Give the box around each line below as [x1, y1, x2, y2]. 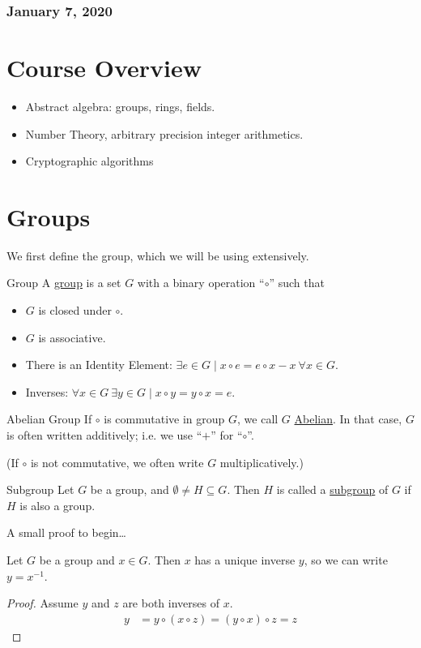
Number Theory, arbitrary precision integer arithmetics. [25, 125, 304, 142]
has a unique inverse [194, 551, 296, 568]
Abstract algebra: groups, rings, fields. [25, 97, 215, 114]
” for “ [210, 427, 243, 444]
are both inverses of [122, 594, 219, 612]
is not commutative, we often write [30, 453, 204, 470]
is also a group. [19, 496, 96, 513]
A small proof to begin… [6, 524, 126, 541]
